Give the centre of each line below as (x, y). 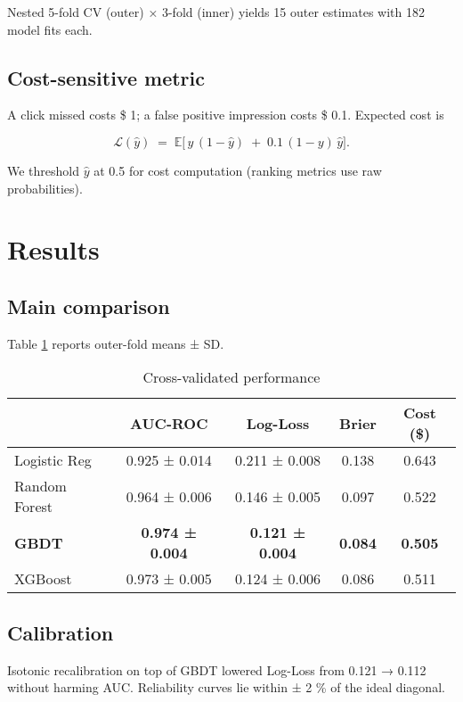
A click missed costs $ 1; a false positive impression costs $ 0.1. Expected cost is (226, 115)
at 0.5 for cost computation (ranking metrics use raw (238, 170)
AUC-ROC (169, 423)
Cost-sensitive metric (106, 77)
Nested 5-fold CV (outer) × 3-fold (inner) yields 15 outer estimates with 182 (216, 12)
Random (41, 486)
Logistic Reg (53, 460)
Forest (34, 507)
